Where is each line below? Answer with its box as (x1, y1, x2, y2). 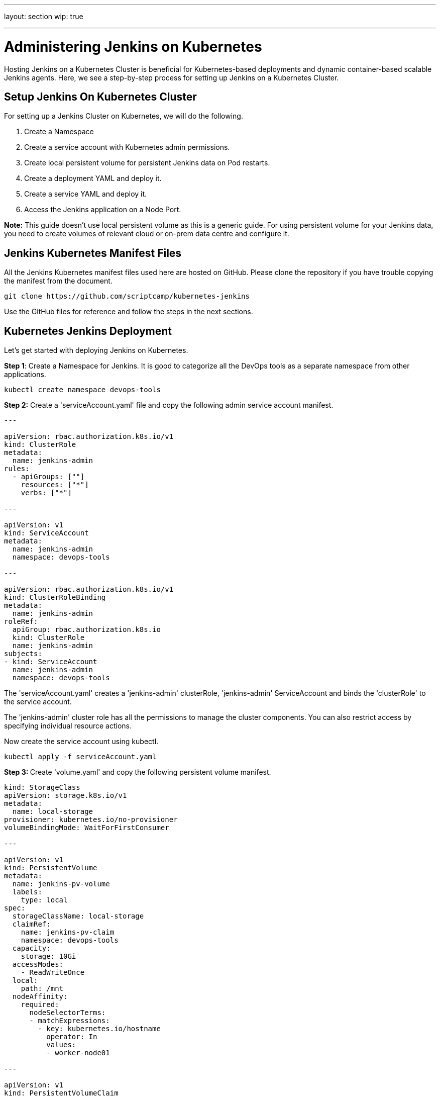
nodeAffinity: (12, 992, 68, 1001)
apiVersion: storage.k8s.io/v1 (4, 791, 127, 800)
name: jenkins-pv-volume (12, 880, 110, 888)
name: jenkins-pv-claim (21, 928, 115, 937)
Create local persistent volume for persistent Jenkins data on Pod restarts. (24, 158, 270, 167)
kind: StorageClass (4, 783, 80, 792)
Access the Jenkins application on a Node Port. (24, 205, 181, 214)
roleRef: (4, 617, 38, 626)
